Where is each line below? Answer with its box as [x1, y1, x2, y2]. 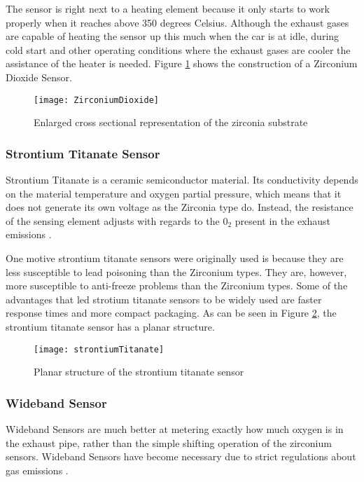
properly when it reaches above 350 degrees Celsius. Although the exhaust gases [6, 15, 349, 29]
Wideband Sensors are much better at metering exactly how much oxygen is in [6, 422, 344, 436]
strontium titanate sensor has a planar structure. [6, 319, 215, 333]
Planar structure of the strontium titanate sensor [34, 364, 244, 379]
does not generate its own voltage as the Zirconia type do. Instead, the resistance [6, 200, 353, 214]
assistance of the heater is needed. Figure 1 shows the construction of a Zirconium [6, 56, 358, 71]
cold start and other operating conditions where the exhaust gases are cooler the [6, 42, 351, 57]
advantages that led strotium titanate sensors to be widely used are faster [6, 291, 322, 306]
